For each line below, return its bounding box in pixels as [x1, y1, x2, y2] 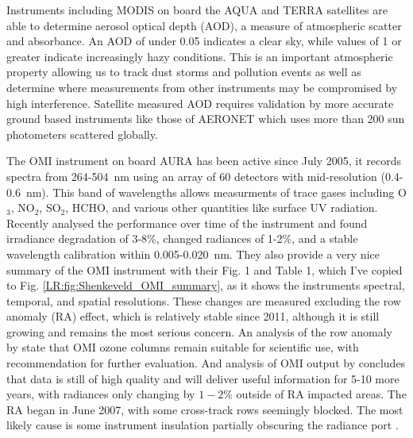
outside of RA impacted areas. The [236, 386, 407, 402]
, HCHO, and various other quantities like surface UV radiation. [65, 199, 378, 216]
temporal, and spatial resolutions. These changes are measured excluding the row [6, 292, 401, 309]
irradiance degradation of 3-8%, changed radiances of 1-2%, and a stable [6, 230, 358, 247]
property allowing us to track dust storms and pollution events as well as [6, 63, 361, 80]
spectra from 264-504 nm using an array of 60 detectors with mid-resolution [6, 167, 377, 184]
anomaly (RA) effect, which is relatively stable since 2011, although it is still [6, 308, 380, 325]
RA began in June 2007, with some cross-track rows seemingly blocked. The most [6, 401, 403, 417]
